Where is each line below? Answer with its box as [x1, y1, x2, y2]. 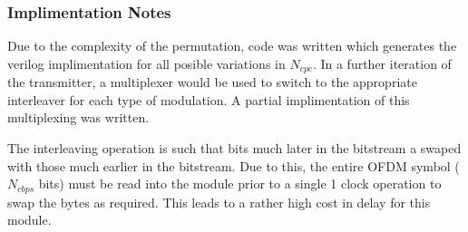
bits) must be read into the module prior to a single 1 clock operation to [38, 174, 442, 193]
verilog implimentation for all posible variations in [7, 53, 286, 72]
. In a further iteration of [312, 53, 452, 72]
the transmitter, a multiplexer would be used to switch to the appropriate [7, 72, 417, 92]
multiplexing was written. [7, 108, 150, 127]
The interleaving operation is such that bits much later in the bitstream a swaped [7, 139, 462, 158]
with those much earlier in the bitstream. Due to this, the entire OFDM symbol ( [7, 156, 460, 175]
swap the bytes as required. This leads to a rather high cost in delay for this [7, 192, 431, 211]
